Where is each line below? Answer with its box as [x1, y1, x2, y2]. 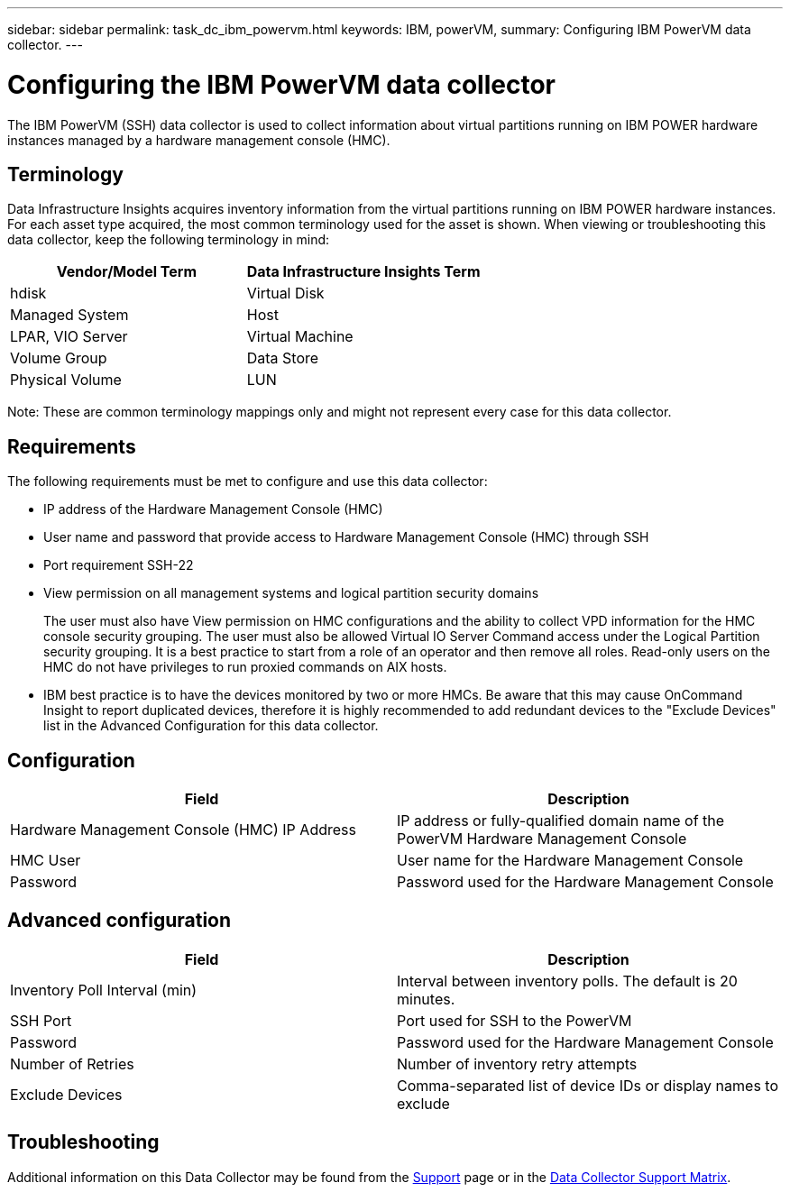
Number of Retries [10, 1054, 134, 1073]
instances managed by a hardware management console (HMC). [7, 132, 390, 148]
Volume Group [10, 349, 107, 368]
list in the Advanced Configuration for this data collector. [43, 718, 379, 734]
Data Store [246, 349, 319, 368]
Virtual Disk [246, 284, 325, 303]
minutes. [397, 989, 455, 1008]
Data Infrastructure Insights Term [246, 262, 481, 281]
